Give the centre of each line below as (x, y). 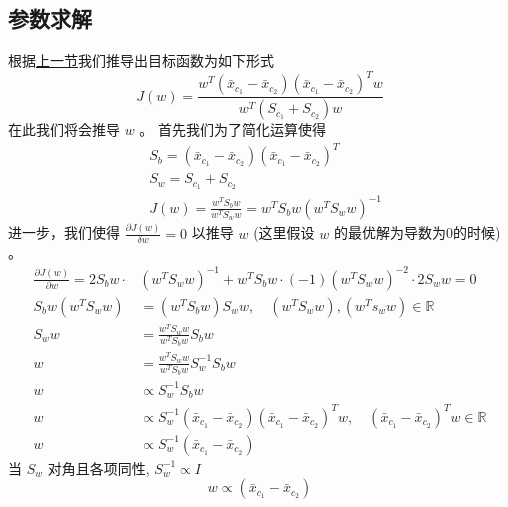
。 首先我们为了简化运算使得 (233, 129)
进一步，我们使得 (64, 232)
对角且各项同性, (98, 467)
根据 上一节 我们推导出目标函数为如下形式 (141, 60)
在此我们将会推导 (64, 129)
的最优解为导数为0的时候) (417, 232)
